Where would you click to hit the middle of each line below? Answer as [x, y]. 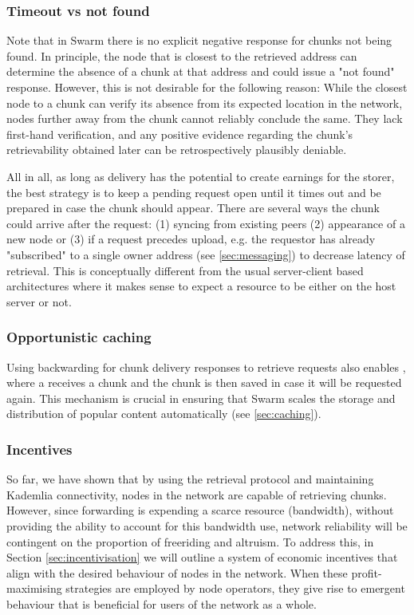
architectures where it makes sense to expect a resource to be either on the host [201, 286]
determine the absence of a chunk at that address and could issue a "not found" [201, 71]
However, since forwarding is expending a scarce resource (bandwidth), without [200, 510]
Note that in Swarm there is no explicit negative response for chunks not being [199, 40]
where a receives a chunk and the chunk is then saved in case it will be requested [204, 382]
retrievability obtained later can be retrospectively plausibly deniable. [177, 150]
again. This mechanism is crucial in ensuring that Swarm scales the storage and [201, 398]
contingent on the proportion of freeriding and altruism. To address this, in [190, 541]
